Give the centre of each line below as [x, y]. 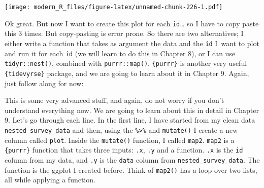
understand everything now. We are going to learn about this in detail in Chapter [132, 110]
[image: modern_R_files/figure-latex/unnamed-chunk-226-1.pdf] [114, 7]
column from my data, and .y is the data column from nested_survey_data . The [132, 159]
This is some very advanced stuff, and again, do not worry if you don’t [114, 100]
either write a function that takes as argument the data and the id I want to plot [132, 43]
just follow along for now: [44, 83]
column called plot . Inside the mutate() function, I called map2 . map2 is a [120, 140]
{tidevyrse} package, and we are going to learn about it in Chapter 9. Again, [127, 73]
